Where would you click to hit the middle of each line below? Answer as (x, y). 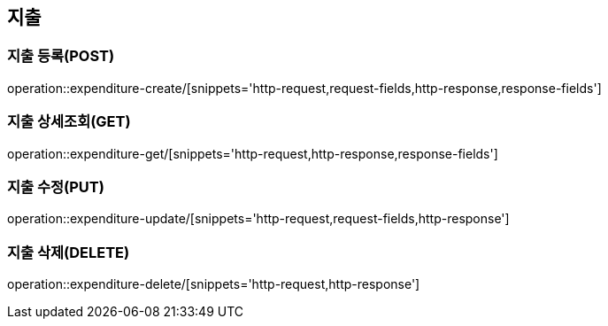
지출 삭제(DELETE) (69, 252)
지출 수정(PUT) (56, 186)
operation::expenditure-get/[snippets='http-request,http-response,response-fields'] (253, 153)
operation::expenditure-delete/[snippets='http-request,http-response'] (214, 284)
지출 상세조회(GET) (69, 122)
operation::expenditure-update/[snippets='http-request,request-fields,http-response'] (258, 219)
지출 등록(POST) (61, 56)
